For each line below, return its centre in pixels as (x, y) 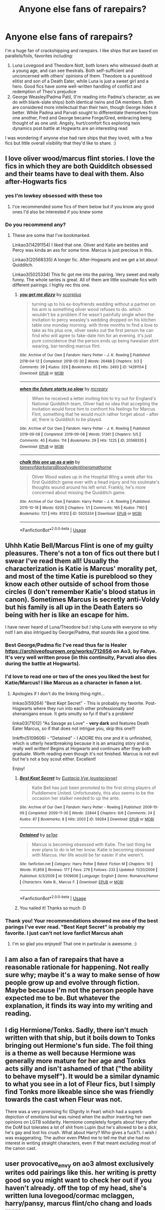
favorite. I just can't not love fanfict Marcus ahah (64, 933)
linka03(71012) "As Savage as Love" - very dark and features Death (81, 723)
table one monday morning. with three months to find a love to (95, 325)
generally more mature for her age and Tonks (76, 1061)
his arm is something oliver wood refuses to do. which (86, 309)
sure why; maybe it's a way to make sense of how (82, 975)
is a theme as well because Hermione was (70, 1053)
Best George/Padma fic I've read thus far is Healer (66, 645)
